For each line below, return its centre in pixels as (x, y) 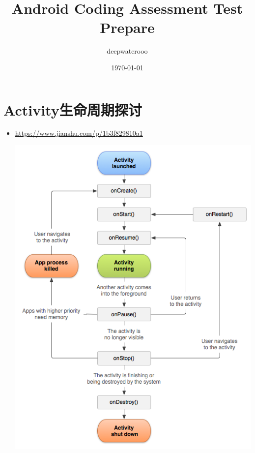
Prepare (127, 27)
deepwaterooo (127, 51)
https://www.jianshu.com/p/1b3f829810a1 (79, 133)
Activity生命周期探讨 (73, 109)
